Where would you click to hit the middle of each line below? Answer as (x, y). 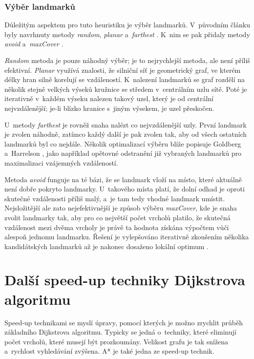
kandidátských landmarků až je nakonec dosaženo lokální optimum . (106, 246)
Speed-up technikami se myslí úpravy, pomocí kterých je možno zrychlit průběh (124, 322)
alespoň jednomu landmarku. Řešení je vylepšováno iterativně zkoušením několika (127, 237)
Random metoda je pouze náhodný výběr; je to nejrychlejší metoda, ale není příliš (127, 60)
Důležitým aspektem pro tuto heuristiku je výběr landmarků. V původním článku (127, 25)
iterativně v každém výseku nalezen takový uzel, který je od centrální (109, 98)
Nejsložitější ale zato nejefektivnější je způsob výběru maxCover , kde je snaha (121, 208)
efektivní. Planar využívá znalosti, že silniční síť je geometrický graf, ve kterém (123, 70)
